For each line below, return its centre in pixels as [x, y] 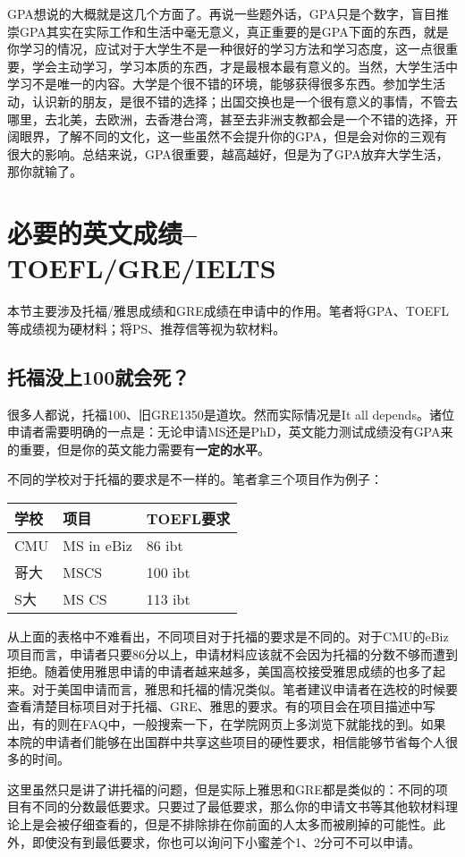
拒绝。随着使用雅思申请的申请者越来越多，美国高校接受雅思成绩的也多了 [220, 671]
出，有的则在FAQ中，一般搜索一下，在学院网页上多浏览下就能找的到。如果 [227, 723]
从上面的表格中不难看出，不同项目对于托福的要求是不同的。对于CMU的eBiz [228, 636]
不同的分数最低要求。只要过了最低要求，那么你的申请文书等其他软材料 [238, 806]
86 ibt [165, 546]
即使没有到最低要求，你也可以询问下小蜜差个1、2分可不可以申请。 [226, 841]
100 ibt [168, 572]
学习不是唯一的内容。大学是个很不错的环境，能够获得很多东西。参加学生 [220, 84]
